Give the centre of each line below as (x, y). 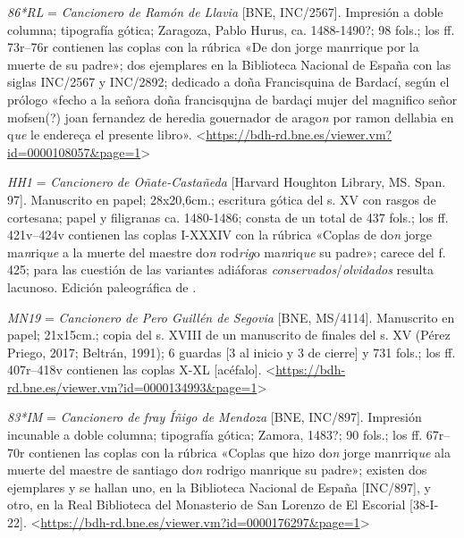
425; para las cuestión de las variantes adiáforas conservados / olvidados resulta (220, 269)
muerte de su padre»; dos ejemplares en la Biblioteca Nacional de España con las (229, 64)
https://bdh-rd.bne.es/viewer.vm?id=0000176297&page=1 (200, 522)
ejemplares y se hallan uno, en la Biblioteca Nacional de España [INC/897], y (219, 487)
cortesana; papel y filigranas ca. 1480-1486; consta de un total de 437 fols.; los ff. (228, 217)
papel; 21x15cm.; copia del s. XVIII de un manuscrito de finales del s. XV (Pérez (229, 335)
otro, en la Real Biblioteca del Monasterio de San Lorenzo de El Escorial (207, 504)
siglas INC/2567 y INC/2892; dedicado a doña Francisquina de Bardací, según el (228, 82)
